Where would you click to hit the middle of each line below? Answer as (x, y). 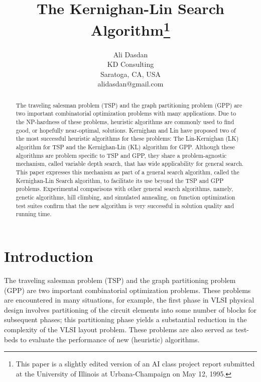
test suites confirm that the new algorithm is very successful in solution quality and (125, 205)
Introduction (49, 256)
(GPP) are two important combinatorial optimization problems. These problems (127, 290)
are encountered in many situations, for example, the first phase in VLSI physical (129, 300)
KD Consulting (130, 64)
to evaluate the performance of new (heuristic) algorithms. (110, 339)
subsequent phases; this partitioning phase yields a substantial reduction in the (125, 319)
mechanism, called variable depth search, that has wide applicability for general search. (130, 164)
